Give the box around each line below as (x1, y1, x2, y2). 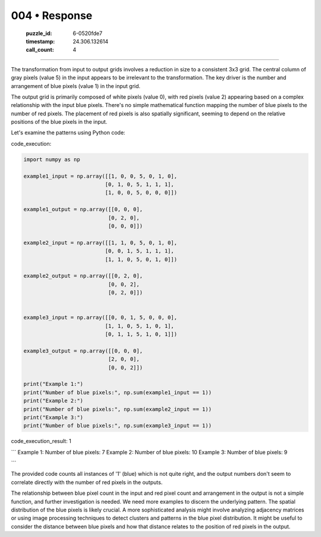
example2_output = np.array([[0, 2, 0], (23, 272, 143, 280)
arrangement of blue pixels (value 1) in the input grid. (11, 82, 141, 89)
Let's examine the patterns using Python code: (11, 129, 125, 136)
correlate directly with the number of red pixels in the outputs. (11, 479, 163, 486)
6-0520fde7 (73, 30, 103, 37)
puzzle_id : (26, 30, 52, 37)
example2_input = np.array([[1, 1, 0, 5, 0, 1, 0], (23, 239, 178, 246)
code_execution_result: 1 (11, 438, 71, 445)
